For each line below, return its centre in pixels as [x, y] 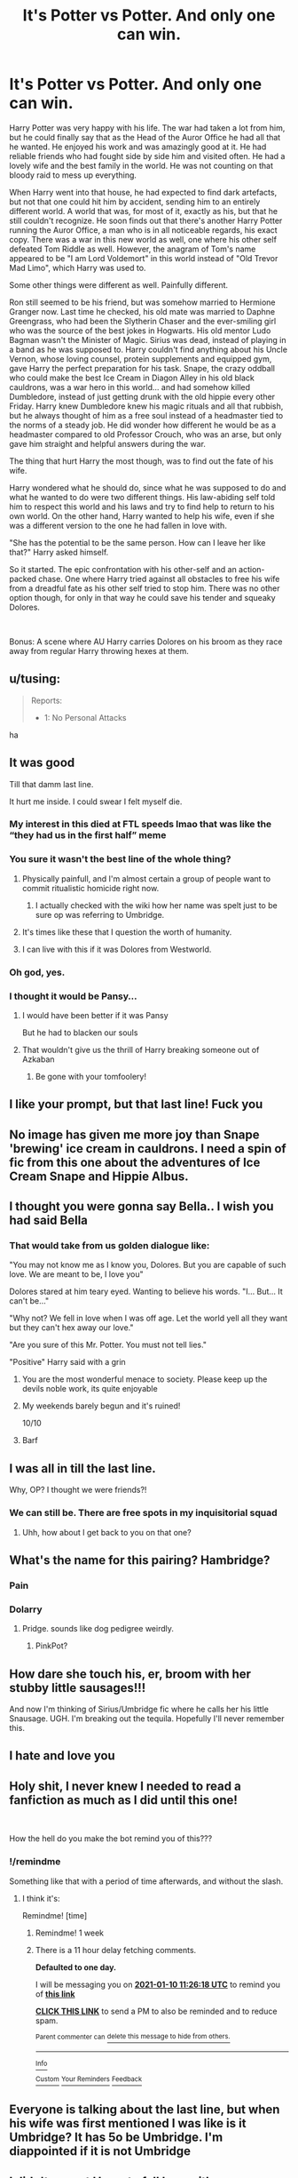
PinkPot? [51, 1646]
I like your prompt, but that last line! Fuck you [136, 1104]
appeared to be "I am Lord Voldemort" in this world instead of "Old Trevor [144, 258]
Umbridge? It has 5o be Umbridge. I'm [116, 2138]
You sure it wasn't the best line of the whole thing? [120, 859]
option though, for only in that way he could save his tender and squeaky [143, 597]
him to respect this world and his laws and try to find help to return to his [142, 507]
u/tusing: [35, 679]
